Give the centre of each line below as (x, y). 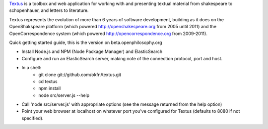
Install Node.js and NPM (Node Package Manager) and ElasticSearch (92, 51)
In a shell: (32, 68)
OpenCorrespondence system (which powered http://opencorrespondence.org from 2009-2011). (108, 33)
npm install (50, 88)
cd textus (48, 81)
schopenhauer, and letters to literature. (49, 10)
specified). (33, 118)
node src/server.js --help (64, 95)
